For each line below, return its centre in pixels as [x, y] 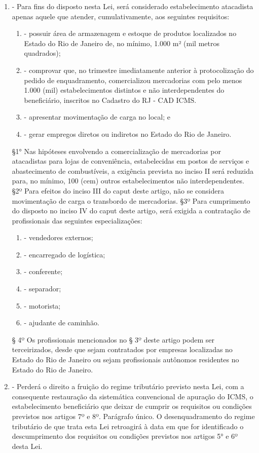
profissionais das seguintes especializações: [77, 220]
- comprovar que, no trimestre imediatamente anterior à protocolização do [139, 70]
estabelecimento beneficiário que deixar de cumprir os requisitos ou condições [132, 406]
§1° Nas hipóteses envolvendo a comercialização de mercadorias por [117, 151]
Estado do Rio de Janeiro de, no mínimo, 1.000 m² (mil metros [122, 43]
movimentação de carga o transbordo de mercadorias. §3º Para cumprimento [131, 200]
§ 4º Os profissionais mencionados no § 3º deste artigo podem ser [113, 339]
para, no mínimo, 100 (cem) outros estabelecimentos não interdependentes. [128, 181]
